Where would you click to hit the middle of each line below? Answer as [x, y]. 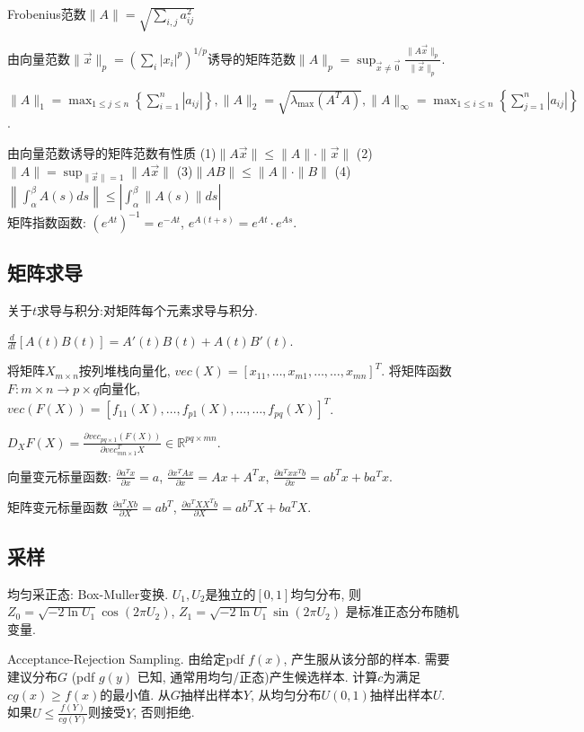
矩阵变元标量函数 [58, 507]
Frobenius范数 [47, 13]
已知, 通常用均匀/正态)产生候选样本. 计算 [257, 677]
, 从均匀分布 [286, 694]
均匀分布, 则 [326, 593]
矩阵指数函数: [47, 221]
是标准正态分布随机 [402, 611]
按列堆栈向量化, [124, 370]
